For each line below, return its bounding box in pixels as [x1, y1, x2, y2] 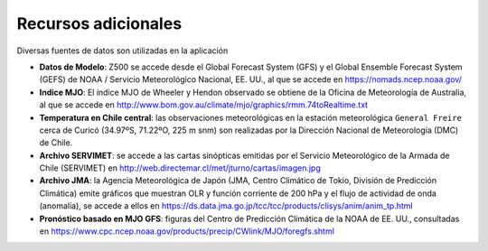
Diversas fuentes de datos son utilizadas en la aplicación [16, 45, 229, 56]
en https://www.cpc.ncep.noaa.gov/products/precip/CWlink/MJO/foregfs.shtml [39, 226, 334, 237]
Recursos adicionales [16, 14, 183, 33]
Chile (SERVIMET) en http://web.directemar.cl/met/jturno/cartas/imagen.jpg [39, 163, 321, 173]
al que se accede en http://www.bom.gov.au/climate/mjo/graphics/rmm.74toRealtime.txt [39, 99, 369, 110]
